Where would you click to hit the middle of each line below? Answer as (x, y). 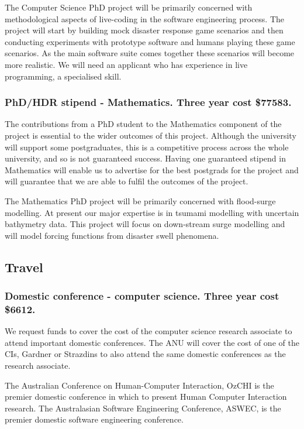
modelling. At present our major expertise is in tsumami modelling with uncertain (152, 212)
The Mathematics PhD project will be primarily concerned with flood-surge (140, 200)
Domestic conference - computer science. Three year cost (142, 296)
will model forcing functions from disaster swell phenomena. (112, 235)
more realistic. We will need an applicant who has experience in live (126, 64)
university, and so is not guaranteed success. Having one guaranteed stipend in (145, 158)
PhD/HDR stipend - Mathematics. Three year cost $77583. (148, 102)
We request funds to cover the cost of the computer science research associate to (148, 331)
